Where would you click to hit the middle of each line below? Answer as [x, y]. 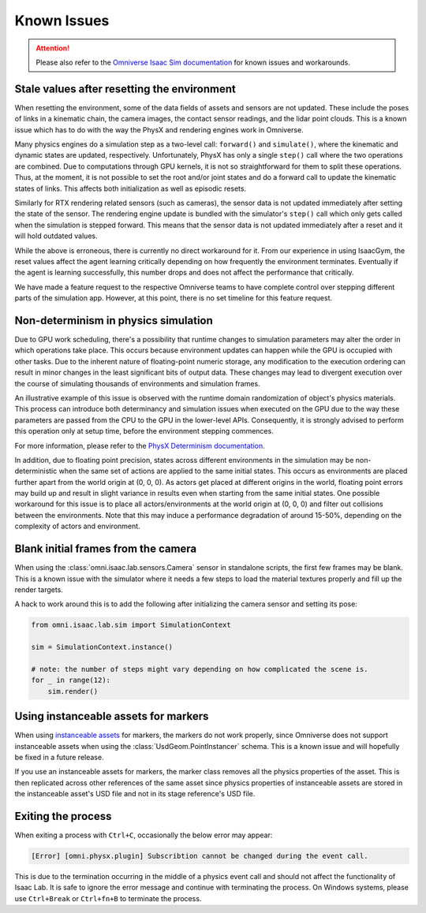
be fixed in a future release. [59, 757]
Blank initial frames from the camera [106, 549]
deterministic [36, 471]
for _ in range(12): [71, 680]
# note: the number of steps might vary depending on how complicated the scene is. [200, 669]
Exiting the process [63, 816]
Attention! [53, 48]
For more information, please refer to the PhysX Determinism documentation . [140, 445]
